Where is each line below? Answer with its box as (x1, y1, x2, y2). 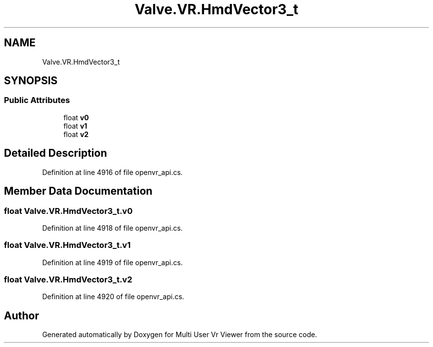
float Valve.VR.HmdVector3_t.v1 (4, 240, 131, 250)
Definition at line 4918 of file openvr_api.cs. (42, 223, 183, 232)
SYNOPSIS (4, 74, 58, 87)
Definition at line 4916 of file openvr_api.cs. (42, 168, 183, 176)
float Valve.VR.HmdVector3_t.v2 (4, 275, 132, 284)
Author (4, 309, 39, 322)
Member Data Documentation (4, 185, 153, 198)
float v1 (63, 121, 87, 130)
